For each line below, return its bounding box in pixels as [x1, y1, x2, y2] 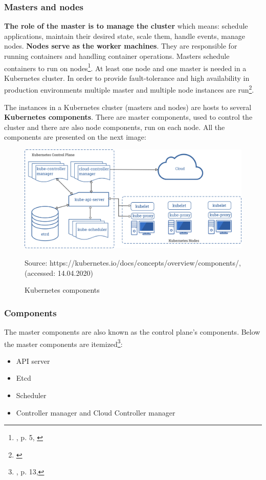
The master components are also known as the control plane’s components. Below [4, 326, 260, 337]
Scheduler [16, 390, 47, 401]
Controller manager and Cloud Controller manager [16, 407, 175, 418]
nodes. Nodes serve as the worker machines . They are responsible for [4, 40, 237, 51]
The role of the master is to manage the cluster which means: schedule [4, 20, 248, 31]
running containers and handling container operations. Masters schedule [4, 51, 230, 61]
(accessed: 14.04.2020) [25, 267, 93, 278]
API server [16, 355, 50, 366]
